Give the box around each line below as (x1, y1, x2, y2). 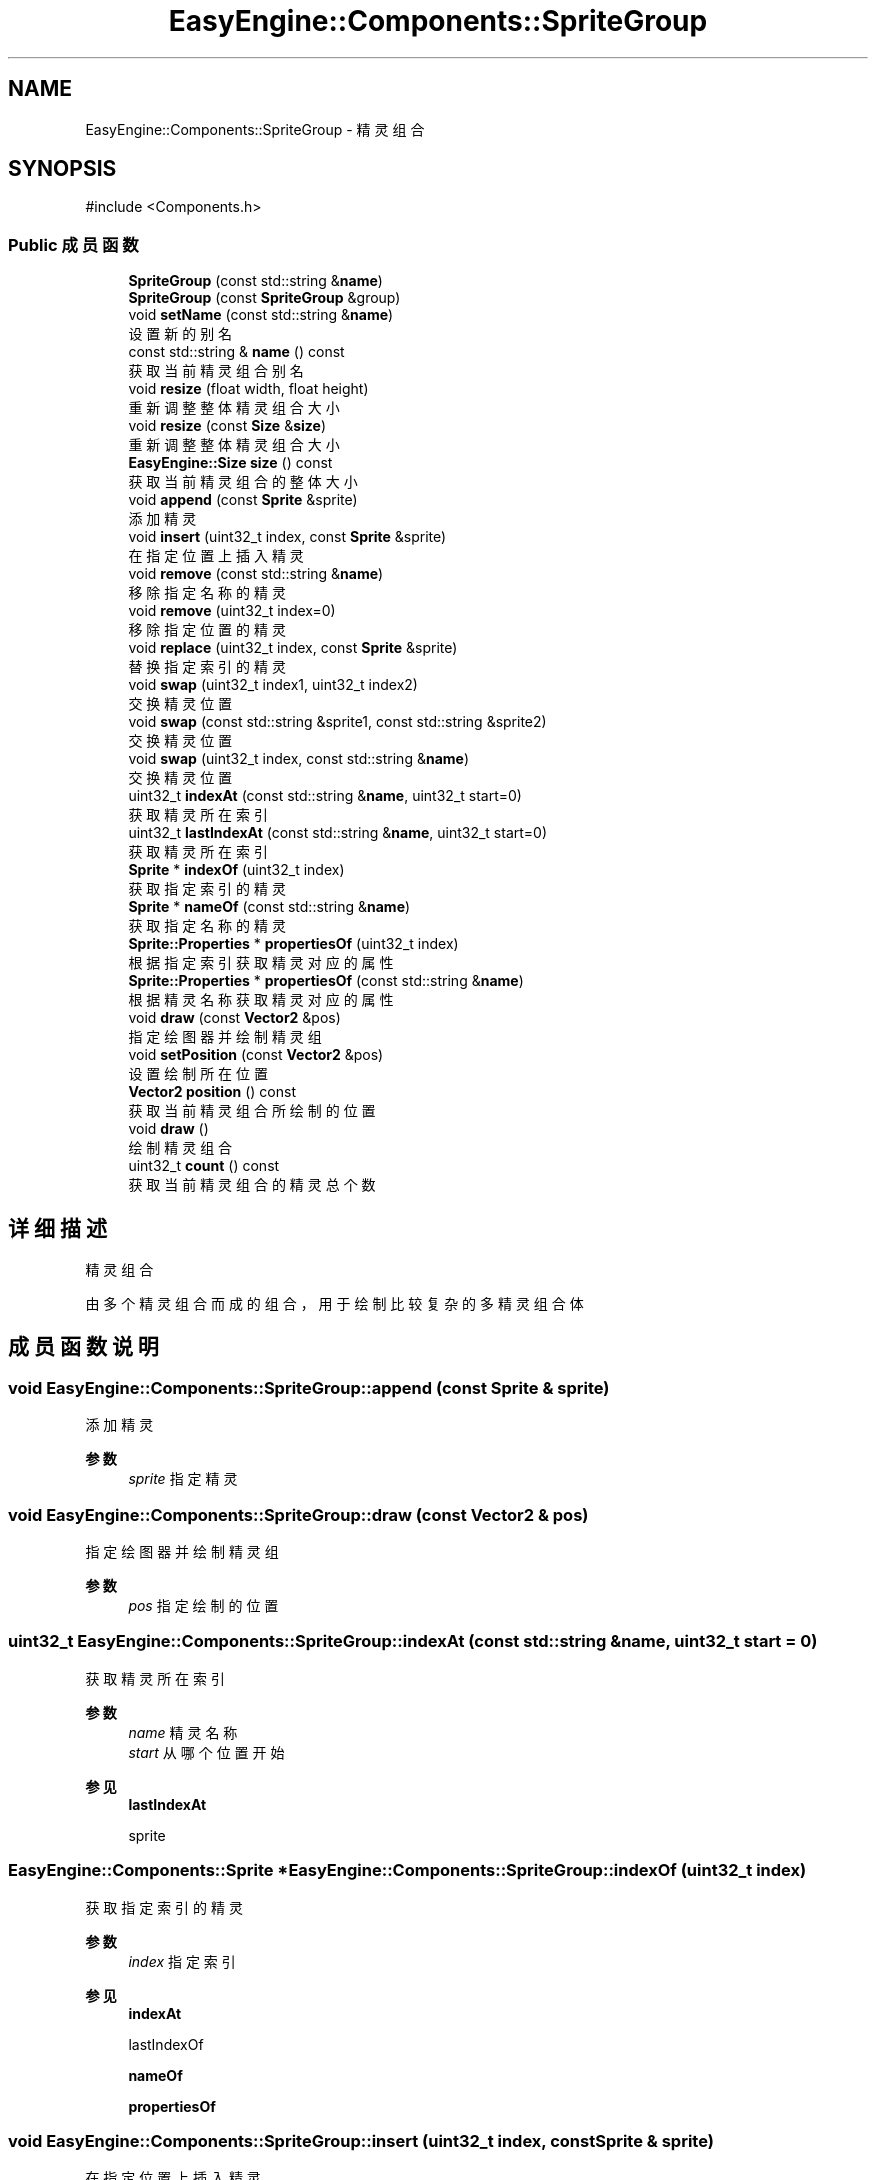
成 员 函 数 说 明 (8, 1334, 159, 1360)
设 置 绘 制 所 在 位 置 (128, 1065, 268, 1083)
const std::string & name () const (128, 343, 345, 361)
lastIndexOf (128, 2035, 204, 2053)
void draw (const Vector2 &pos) (128, 1009, 341, 1027)
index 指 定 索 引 (128, 1952, 236, 1970)
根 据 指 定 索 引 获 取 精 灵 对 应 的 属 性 (128, 954, 394, 972)
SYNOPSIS (8, 156, 117, 182)
